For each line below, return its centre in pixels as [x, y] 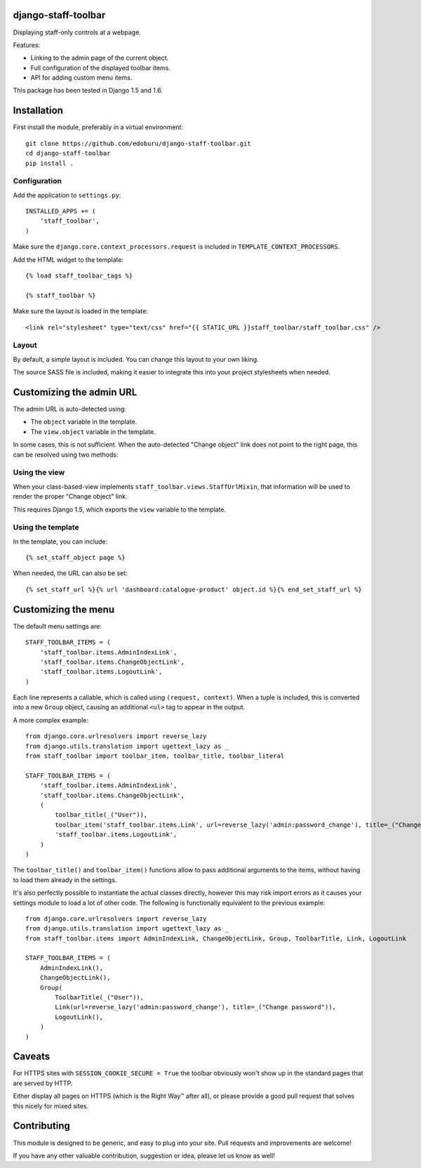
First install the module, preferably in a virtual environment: [98, 127]
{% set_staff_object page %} [75, 558]
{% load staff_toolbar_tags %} [79, 276]
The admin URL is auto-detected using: [69, 409]
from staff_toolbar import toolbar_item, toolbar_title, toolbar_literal [155, 756]
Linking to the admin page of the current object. [100, 58]
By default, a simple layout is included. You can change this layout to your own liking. [136, 359]
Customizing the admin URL [75, 392]
